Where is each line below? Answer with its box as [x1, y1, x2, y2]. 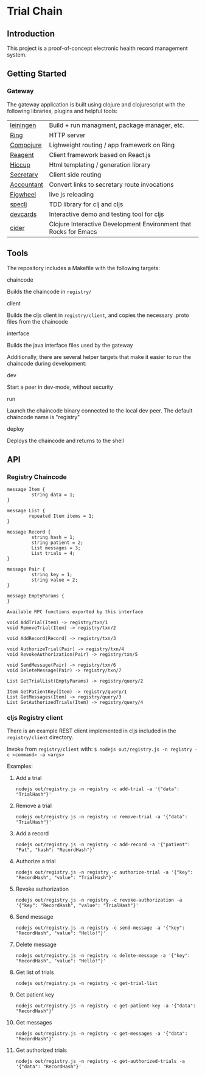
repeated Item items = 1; [29, 513, 95, 520]
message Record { [7, 529, 51, 535]
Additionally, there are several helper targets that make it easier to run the [7, 353, 191, 360]
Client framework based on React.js [49, 150, 151, 159]
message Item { [7, 487, 46, 493]
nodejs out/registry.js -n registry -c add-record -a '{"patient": [15, 841, 190, 848]
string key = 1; [31, 572, 72, 578]
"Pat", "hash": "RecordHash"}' [15, 847, 96, 853]
